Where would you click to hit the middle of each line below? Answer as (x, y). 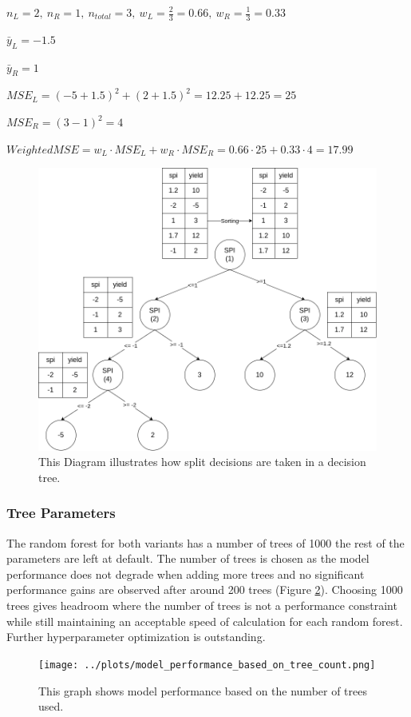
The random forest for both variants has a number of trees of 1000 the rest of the (205, 542)
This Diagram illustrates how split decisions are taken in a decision (202, 462)
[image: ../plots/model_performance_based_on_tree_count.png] (207, 665)
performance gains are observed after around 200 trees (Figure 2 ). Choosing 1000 (205, 590)
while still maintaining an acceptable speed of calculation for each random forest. (205, 621)
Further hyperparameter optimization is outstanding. (136, 637)
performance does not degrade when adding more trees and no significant (186, 574)
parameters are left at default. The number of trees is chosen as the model (188, 558)
